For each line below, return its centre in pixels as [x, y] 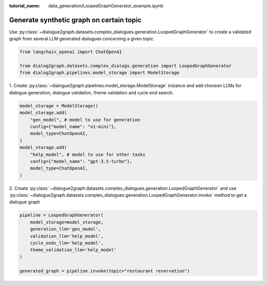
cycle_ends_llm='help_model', [67, 243]
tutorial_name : [25, 6]
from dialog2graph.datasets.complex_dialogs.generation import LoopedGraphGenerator [126, 66]
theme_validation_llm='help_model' [73, 250]
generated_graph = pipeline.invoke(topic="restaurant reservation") [105, 271]
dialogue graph [25, 202]
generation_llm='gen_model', [66, 229]
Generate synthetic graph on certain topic [75, 20]
